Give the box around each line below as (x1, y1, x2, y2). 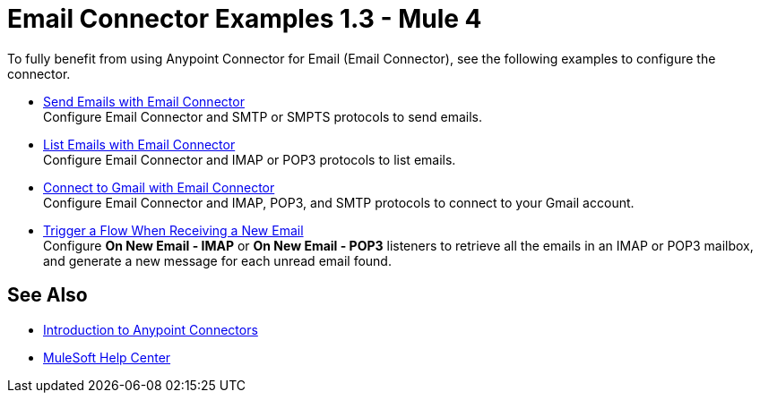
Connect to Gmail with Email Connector (43, 179, 275, 195)
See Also (7, 284, 88, 307)
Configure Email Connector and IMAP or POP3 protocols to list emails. (43, 151, 456, 167)
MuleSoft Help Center (43, 349, 171, 365)
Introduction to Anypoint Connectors (43, 321, 258, 337)
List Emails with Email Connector (43, 136, 236, 152)
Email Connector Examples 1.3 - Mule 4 (7, 4, 482, 34)
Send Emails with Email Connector (43, 93, 245, 109)
